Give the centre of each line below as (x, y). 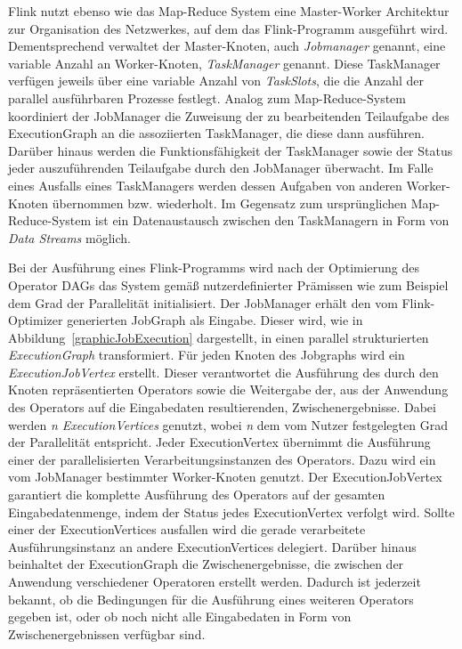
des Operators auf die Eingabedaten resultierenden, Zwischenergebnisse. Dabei (222, 407)
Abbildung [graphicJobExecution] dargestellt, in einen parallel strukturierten (219, 337)
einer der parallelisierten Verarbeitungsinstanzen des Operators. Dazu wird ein (222, 459)
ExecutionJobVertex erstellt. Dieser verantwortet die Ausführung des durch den (223, 372)
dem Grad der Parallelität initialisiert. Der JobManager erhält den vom (203, 302)
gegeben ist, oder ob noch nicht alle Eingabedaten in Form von (180, 617)
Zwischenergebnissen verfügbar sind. (107, 633)
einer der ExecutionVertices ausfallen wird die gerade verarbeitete (187, 529)
